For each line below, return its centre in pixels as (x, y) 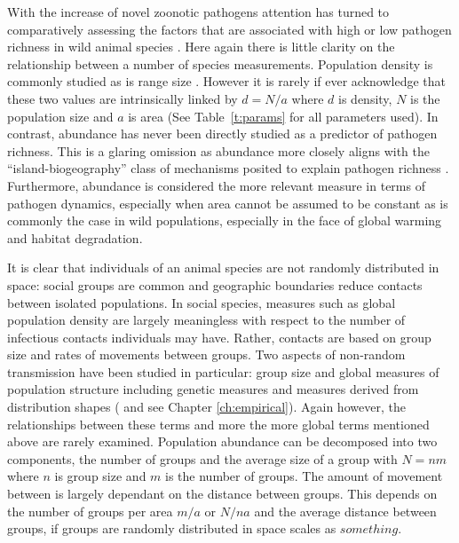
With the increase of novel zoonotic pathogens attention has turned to (198, 12)
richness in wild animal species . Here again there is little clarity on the (201, 47)
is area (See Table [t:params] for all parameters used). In (283, 116)
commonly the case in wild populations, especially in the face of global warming (225, 220)
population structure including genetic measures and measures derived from (213, 389)
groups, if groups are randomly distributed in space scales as (172, 528)
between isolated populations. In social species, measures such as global (202, 302)
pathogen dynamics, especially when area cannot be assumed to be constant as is (228, 203)
